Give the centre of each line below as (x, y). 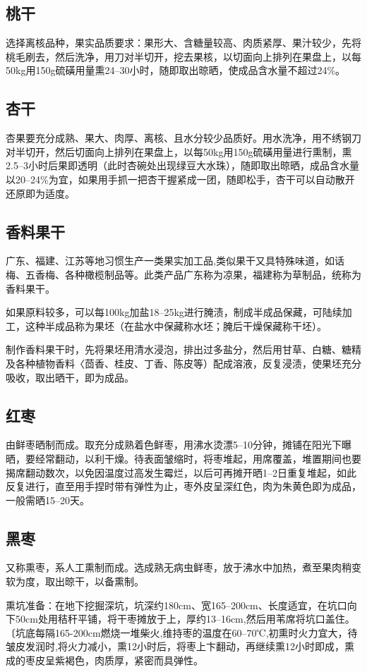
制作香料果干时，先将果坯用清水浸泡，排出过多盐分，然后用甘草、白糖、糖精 (183, 349)
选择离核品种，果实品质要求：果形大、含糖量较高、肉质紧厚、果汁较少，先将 (183, 43)
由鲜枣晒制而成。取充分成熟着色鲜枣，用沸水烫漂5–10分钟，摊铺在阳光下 (174, 445)
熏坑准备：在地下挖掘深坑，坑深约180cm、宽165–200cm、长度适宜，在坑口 (176, 605)
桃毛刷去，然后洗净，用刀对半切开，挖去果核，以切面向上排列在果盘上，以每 (183, 56)
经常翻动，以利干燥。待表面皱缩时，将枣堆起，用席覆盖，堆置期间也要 (198, 458)
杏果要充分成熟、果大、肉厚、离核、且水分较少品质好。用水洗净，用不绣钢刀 (183, 138)
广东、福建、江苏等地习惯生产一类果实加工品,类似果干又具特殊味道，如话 (175, 261)
